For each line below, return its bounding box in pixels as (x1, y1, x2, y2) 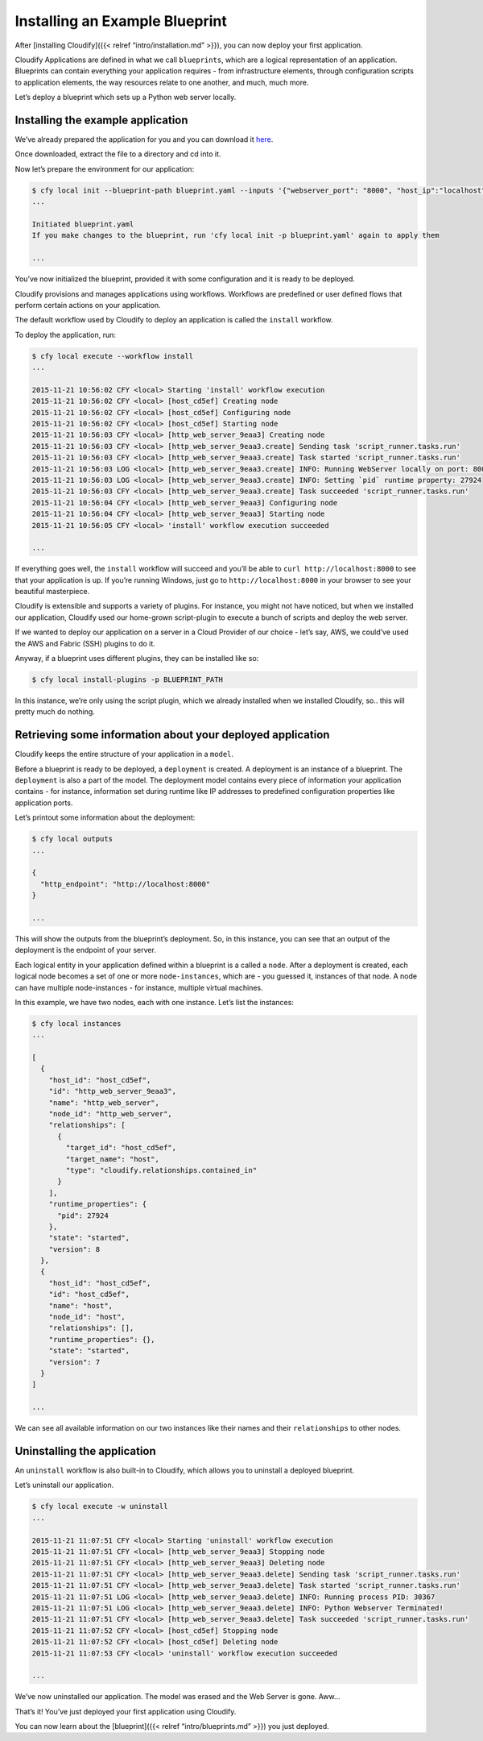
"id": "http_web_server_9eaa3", (48, 1087, 177, 1096)
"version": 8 (48, 1244, 101, 1253)
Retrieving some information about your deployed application (14, 728, 330, 742)
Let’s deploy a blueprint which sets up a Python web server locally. (14, 93, 237, 102)
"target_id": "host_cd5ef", (65, 1143, 177, 1153)
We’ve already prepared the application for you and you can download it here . (14, 135, 274, 144)
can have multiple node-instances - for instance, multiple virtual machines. (14, 983, 263, 992)
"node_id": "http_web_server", (48, 1109, 172, 1118)
